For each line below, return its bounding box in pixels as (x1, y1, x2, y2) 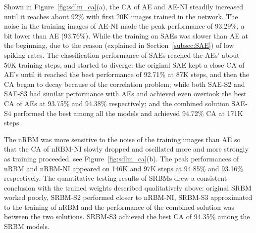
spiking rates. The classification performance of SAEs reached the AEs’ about (4, 49, 240, 60)
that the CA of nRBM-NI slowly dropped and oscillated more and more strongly (4, 144, 249, 154)
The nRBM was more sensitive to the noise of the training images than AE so (4, 134, 241, 144)
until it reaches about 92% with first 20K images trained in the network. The (4, 11, 238, 21)
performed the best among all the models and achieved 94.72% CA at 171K (13, 108, 243, 118)
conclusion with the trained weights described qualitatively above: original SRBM (4, 182, 252, 193)
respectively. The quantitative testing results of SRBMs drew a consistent (4, 173, 227, 183)
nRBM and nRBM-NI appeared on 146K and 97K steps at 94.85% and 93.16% (4, 163, 243, 173)
